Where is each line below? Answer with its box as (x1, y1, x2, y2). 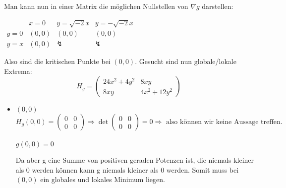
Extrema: (4, 65, 32, 76)
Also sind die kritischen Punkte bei (4, 56, 111, 66)
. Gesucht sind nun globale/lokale (135, 56, 236, 66)
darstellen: (202, 1, 233, 11)
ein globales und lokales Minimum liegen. (40, 174, 165, 185)
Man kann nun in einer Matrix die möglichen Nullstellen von (4, 1, 188, 11)
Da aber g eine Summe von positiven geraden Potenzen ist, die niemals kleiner (15, 155, 254, 165)
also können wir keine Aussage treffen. (166, 119, 283, 126)
